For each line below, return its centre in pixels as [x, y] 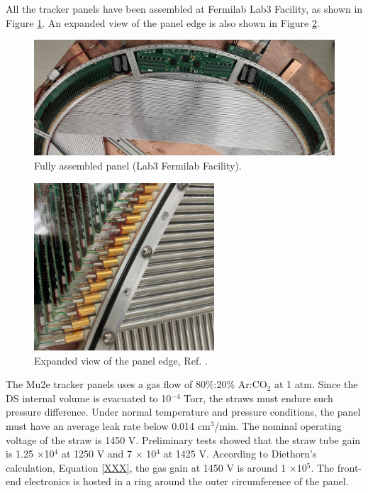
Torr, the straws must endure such [258, 398]
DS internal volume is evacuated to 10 [89, 398]
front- [350, 467]
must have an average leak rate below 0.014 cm [108, 426]
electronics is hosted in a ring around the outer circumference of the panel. [186, 481]
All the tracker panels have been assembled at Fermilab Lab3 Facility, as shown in [184, 9]
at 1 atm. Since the [316, 384]
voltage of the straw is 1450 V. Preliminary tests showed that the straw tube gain [183, 439]
